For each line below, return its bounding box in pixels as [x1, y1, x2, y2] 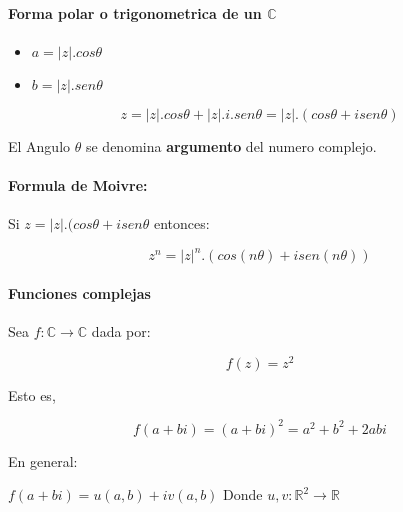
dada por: [91, 321, 151, 342]
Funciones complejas [8, 282, 151, 303]
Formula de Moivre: [8, 174, 148, 195]
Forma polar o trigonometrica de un [8, 2, 262, 23]
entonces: [153, 213, 210, 234]
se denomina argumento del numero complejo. [85, 135, 377, 156]
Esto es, [8, 384, 56, 405]
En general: [8, 450, 78, 471]
